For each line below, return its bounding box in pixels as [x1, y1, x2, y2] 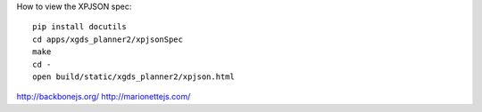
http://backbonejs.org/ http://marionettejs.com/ [16, 92, 191, 102]
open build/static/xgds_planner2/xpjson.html [32, 71, 236, 82]
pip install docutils [32, 22, 127, 32]
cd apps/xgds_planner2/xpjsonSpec [32, 34, 183, 44]
